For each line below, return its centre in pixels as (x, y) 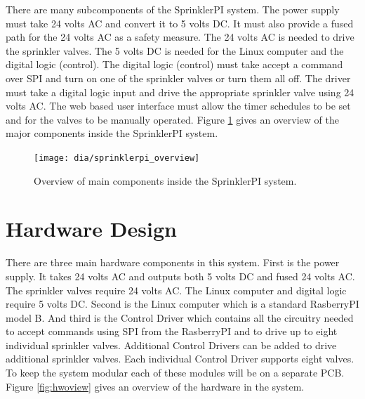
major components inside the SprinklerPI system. (112, 133)
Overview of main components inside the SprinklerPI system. (165, 180)
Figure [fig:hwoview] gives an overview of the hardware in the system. (155, 386)
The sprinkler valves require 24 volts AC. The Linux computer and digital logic (176, 290)
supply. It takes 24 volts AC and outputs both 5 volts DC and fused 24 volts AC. (180, 276)
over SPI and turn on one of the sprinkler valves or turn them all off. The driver (178, 78)
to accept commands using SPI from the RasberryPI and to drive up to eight (172, 331)
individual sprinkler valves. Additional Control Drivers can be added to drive (171, 345)
